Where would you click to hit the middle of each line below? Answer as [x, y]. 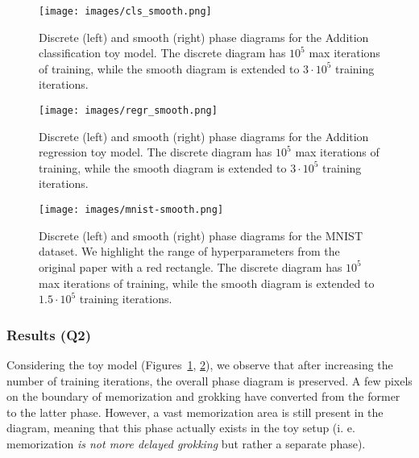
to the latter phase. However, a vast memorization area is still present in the [195, 412]
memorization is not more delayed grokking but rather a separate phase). [186, 443]
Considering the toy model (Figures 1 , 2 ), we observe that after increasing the [200, 364]
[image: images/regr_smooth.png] [128, 111]
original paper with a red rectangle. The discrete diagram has [191, 266]
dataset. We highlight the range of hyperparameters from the [189, 251]
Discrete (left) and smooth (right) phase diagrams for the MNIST [201, 235]
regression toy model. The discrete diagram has [156, 152]
